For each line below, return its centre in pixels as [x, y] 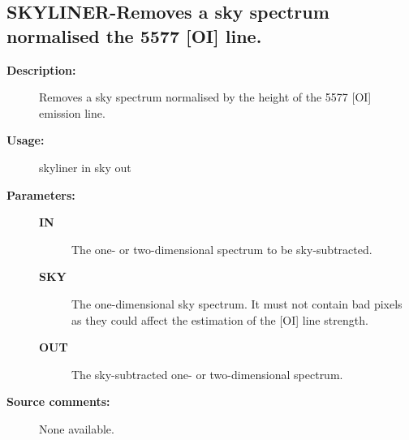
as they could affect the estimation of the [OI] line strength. [220, 319]
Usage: [26, 140]
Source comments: [58, 401]
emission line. [72, 112]
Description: [41, 69]
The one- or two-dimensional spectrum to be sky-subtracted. [222, 249]
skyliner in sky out [85, 167]
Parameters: [41, 194]
